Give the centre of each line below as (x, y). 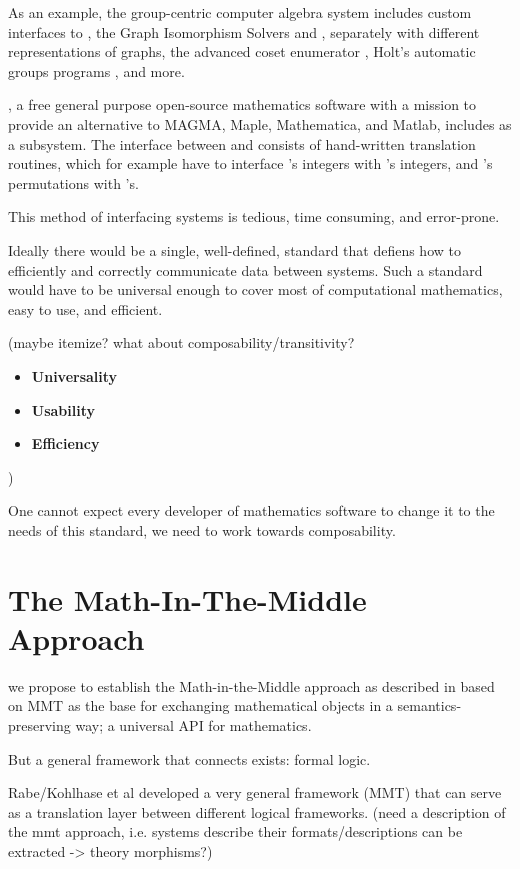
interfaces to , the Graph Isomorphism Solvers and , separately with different (244, 31)
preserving (39, 724)
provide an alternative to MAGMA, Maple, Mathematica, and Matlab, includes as (260, 123)
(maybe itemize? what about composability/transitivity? (181, 342)
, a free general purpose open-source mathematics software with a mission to (242, 104)
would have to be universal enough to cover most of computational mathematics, (255, 289)
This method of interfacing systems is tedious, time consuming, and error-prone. (254, 216)
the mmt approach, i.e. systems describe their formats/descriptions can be (235, 831)
